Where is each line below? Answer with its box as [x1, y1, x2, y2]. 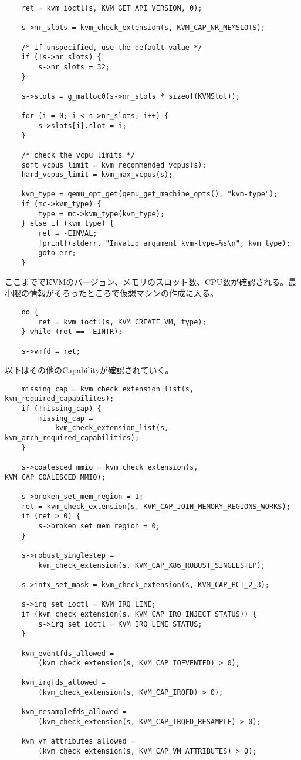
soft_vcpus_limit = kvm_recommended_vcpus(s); [21, 160, 207, 169]
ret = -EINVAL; [38, 229, 97, 238]
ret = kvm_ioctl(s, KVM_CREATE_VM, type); [38, 317, 207, 326]
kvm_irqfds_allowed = [21, 678, 106, 687]
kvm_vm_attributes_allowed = [21, 737, 135, 746]
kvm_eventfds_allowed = [21, 649, 114, 658]
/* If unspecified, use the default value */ [21, 43, 202, 52]
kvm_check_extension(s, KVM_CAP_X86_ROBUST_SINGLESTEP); [38, 561, 265, 570]
